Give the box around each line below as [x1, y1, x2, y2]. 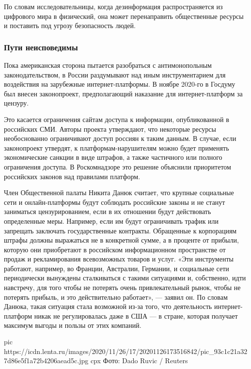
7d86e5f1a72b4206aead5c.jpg [4, 355, 89, 366]
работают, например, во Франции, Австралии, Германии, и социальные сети [4, 263, 229, 273]
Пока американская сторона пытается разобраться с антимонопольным [4, 60, 212, 70]
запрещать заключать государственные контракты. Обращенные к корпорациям [4, 225, 237, 235]
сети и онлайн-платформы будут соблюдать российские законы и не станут [4, 197, 225, 207]
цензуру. [4, 98, 29, 108]
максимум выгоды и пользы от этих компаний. [4, 320, 141, 330]
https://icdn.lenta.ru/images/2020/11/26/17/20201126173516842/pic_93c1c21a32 [4, 346, 248, 356]
